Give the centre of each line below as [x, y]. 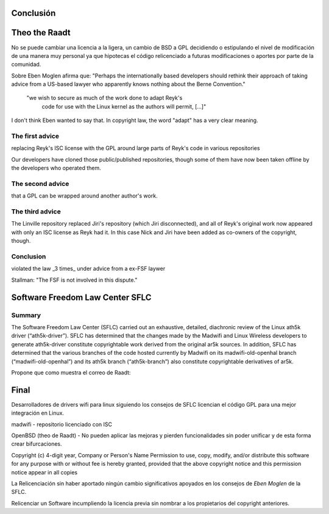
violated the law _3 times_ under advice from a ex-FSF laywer [88, 269]
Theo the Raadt [41, 33]
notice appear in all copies [44, 472]
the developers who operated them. [56, 168]
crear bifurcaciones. [37, 444]
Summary [26, 315]
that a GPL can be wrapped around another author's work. [84, 196]
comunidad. [26, 65]
